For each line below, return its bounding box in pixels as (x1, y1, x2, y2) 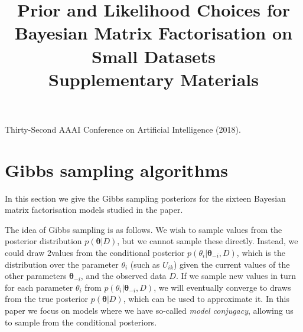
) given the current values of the (173, 258, 290, 270)
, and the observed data (80, 269, 167, 282)
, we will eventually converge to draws (154, 281, 291, 293)
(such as (130, 258, 160, 270)
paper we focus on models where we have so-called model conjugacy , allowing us (5, 304, 294, 316)
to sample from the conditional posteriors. (5, 315, 157, 328)
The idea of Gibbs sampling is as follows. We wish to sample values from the (5, 223, 282, 235)
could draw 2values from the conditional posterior (5, 246, 185, 259)
